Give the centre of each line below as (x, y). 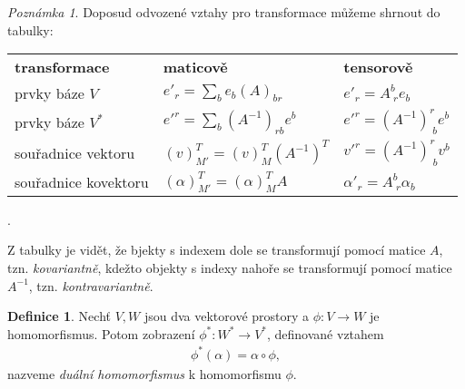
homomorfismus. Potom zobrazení (101, 333)
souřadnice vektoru (75, 152)
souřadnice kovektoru (82, 181)
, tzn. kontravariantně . (91, 285)
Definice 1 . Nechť (59, 316)
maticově (195, 67)
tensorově (378, 67)
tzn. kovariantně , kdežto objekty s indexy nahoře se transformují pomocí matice (230, 267)
